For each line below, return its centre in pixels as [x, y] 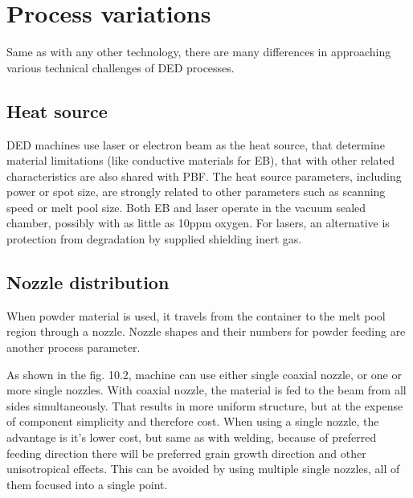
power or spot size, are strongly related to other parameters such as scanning [196, 192]
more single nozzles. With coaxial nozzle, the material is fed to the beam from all [206, 390]
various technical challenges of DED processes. [121, 67]
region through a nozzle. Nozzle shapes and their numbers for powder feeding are [206, 331]
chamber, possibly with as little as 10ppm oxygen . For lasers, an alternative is [198, 223]
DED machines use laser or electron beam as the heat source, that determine [196, 144]
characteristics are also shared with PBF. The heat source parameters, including [204, 176]
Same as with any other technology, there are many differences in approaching [199, 52]
